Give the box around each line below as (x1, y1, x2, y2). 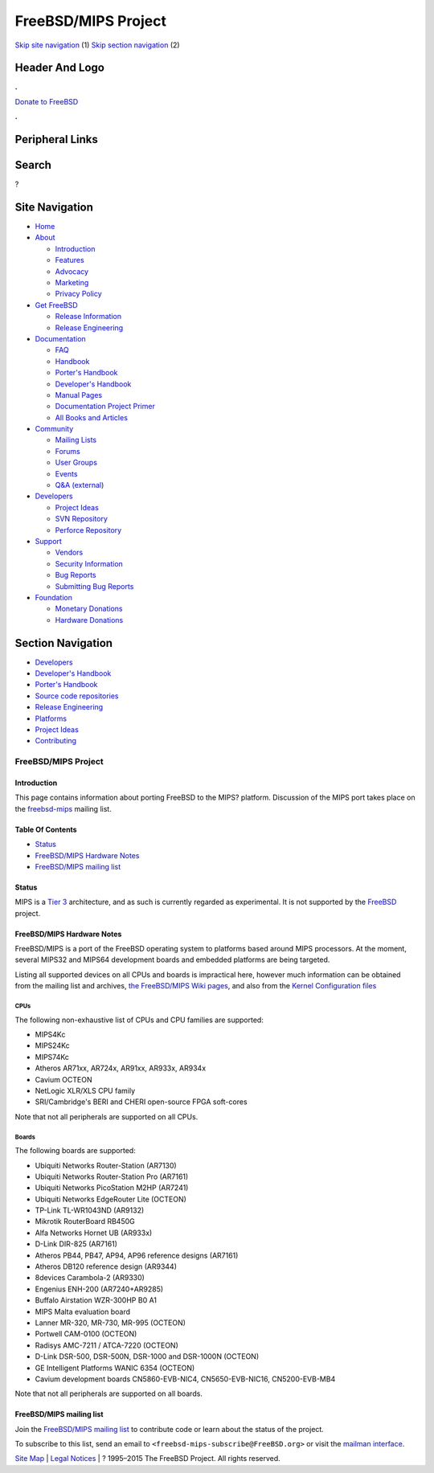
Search (14, 158, 52, 172)
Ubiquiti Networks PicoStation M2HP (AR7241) (35, 1183, 189, 1193)
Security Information (55, 559, 124, 568)
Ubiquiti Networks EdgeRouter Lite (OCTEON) (35, 1194, 186, 1204)
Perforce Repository (55, 525, 122, 534)
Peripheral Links (14, 133, 98, 146)
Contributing (35, 736, 76, 746)
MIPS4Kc (35, 1029, 66, 1039)
